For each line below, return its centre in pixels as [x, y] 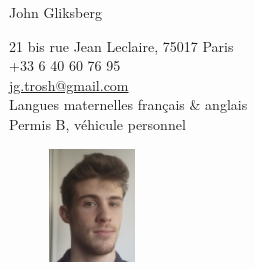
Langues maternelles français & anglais [128, 104]
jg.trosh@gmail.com [69, 84]
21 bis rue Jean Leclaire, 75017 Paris [121, 45]
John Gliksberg [55, 12]
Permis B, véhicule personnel [97, 123]
